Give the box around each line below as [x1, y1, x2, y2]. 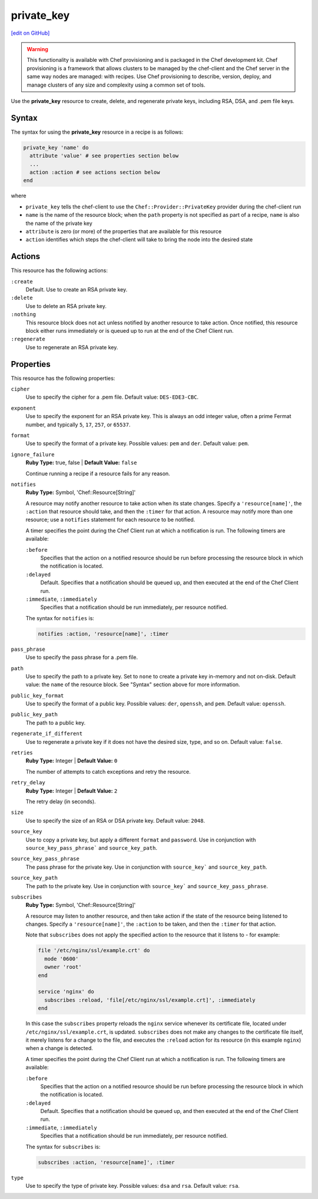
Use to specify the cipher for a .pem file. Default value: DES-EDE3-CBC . [25, 393, 199, 400]
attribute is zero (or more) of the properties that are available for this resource [25, 227, 222, 235]
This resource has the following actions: [11, 267, 108, 274]
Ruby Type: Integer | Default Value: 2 [25, 787, 118, 794]
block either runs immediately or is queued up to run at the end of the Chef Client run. [25, 327, 234, 334]
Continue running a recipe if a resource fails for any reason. [25, 470, 170, 477]
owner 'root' [44, 963, 82, 971]
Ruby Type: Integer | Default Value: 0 [25, 757, 118, 764]
